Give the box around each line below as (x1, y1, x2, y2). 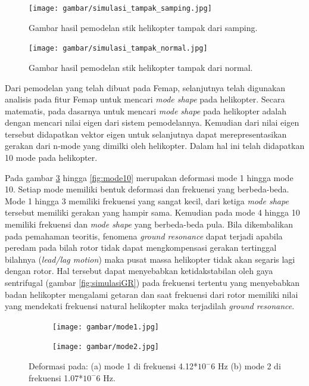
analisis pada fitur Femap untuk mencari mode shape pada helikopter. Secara (5, 93, 285, 105)
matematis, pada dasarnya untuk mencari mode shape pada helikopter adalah (5, 104, 287, 117)
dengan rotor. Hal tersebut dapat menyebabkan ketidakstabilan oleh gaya (5, 264, 273, 277)
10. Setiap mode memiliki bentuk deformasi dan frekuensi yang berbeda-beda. (5, 183, 289, 195)
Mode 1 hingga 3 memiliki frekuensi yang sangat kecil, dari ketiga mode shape (5, 194, 289, 207)
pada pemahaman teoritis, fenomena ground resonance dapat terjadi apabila (5, 229, 283, 242)
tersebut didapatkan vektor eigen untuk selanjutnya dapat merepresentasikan (5, 127, 287, 140)
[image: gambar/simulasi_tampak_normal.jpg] (29, 44, 208, 53)
